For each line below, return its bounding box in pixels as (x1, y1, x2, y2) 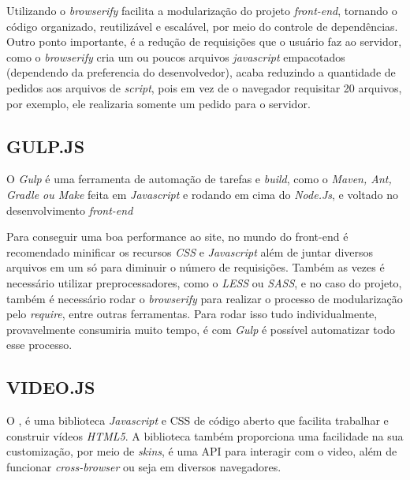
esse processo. (6, 336, 73, 353)
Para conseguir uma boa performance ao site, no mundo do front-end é (6, 228, 348, 245)
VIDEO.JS (6, 375, 95, 399)
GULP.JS (6, 133, 85, 158)
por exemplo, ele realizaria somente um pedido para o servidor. (6, 95, 311, 111)
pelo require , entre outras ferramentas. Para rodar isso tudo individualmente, (6, 306, 378, 322)
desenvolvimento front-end (6, 201, 133, 218)
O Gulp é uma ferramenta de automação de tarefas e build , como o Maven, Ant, (6, 171, 392, 187)
